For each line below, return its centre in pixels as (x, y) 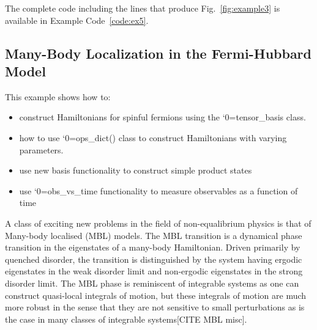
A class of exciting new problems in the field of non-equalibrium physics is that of (158, 223)
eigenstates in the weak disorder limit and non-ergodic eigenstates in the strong (154, 271)
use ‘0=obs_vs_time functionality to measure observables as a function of (158, 190)
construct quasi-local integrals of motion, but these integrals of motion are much (156, 295)
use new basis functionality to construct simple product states (136, 170)
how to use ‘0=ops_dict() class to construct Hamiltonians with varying (153, 137)
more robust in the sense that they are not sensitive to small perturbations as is (155, 307)
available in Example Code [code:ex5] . (77, 20)
